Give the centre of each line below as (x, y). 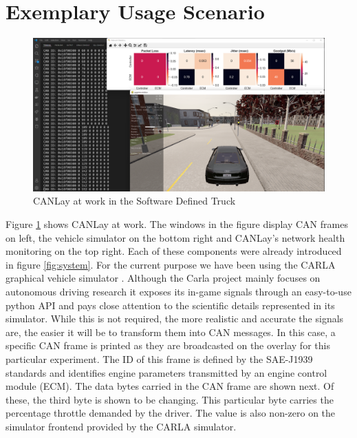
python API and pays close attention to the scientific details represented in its (170, 305)
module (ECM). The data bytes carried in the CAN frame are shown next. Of (170, 386)
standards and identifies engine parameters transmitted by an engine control (166, 372)
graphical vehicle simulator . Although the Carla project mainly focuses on (163, 278)
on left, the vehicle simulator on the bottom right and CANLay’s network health (175, 237)
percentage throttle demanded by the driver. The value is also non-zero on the (171, 413)
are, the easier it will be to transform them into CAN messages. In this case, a (171, 332)
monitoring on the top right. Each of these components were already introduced (174, 251)
